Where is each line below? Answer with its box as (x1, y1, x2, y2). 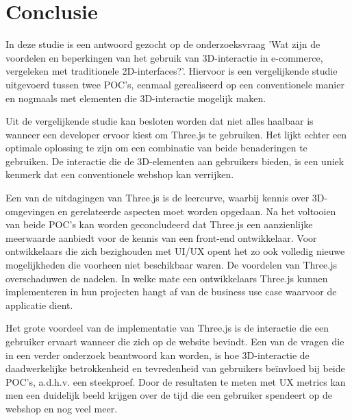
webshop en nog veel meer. (5, 401, 118, 415)
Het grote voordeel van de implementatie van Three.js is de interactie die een (5, 321, 329, 335)
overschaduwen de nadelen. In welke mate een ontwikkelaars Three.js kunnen (5, 271, 328, 285)
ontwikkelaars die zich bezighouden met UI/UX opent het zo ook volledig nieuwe (5, 244, 345, 258)
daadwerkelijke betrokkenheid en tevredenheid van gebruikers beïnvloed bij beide (5, 361, 345, 375)
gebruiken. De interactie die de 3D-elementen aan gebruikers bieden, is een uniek (5, 153, 344, 168)
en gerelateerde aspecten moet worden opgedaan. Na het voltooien (58, 203, 336, 218)
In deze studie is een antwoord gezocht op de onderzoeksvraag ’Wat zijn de (5, 37, 320, 51)
